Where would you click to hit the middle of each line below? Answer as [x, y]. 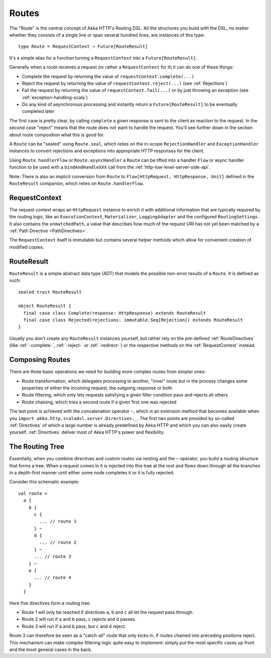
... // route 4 [52, 578]
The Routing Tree [37, 447]
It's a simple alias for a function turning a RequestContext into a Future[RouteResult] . [103, 58]
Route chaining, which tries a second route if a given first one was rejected [99, 402]
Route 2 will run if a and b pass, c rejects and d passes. [79, 619]
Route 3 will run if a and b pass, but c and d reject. [74, 626]
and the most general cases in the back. [51, 649]
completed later [38, 111]
